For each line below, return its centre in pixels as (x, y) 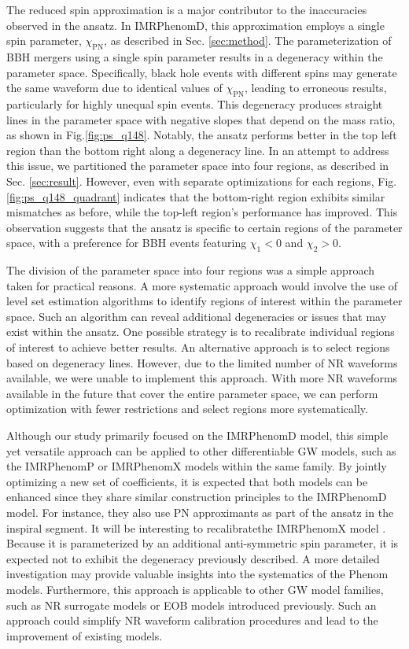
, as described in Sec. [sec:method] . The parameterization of (248, 41)
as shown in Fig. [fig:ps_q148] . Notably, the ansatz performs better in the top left (202, 135)
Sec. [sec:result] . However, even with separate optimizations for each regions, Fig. (202, 181)
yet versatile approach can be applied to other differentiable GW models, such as (201, 450)
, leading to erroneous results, (315, 88)
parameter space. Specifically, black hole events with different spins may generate (202, 72)
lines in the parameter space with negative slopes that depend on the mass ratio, (201, 119)
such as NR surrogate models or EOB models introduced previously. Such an (192, 605)
